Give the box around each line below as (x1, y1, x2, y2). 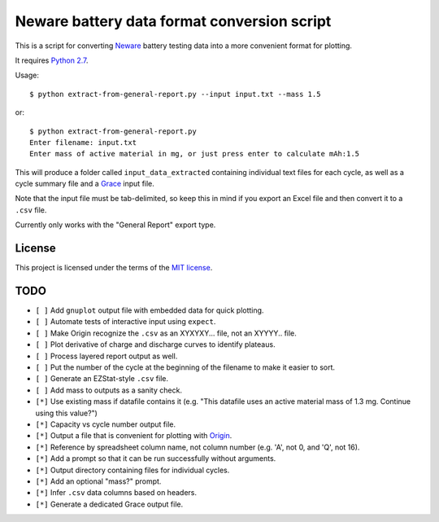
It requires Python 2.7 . (15, 55, 89, 65)
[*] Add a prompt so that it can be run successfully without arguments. (35, 454, 276, 463)
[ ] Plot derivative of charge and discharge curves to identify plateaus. (35, 340, 276, 349)
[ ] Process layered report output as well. (35, 351, 178, 361)
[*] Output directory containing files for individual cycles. (35, 465, 230, 475)
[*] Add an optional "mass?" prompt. (35, 476, 162, 486)
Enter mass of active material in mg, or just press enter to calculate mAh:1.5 (29, 149, 360, 159)
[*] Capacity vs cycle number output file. (35, 419, 176, 429)
